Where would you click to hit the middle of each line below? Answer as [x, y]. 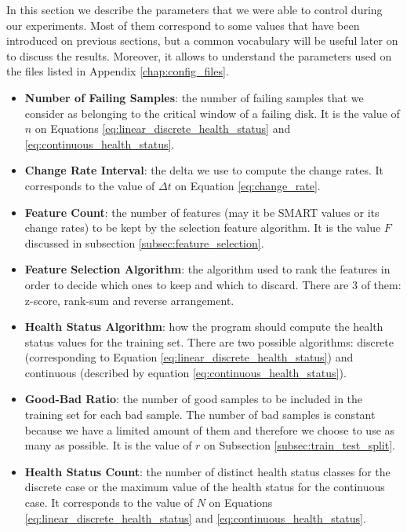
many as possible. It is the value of [108, 445]
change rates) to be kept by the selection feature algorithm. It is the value [203, 227]
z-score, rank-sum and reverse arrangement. [129, 300]
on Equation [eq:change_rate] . [248, 185]
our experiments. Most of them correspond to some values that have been [183, 25]
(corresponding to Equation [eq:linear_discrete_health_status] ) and [189, 357]
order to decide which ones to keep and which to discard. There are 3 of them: [213, 284]
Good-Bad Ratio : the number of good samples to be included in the [194, 399]
